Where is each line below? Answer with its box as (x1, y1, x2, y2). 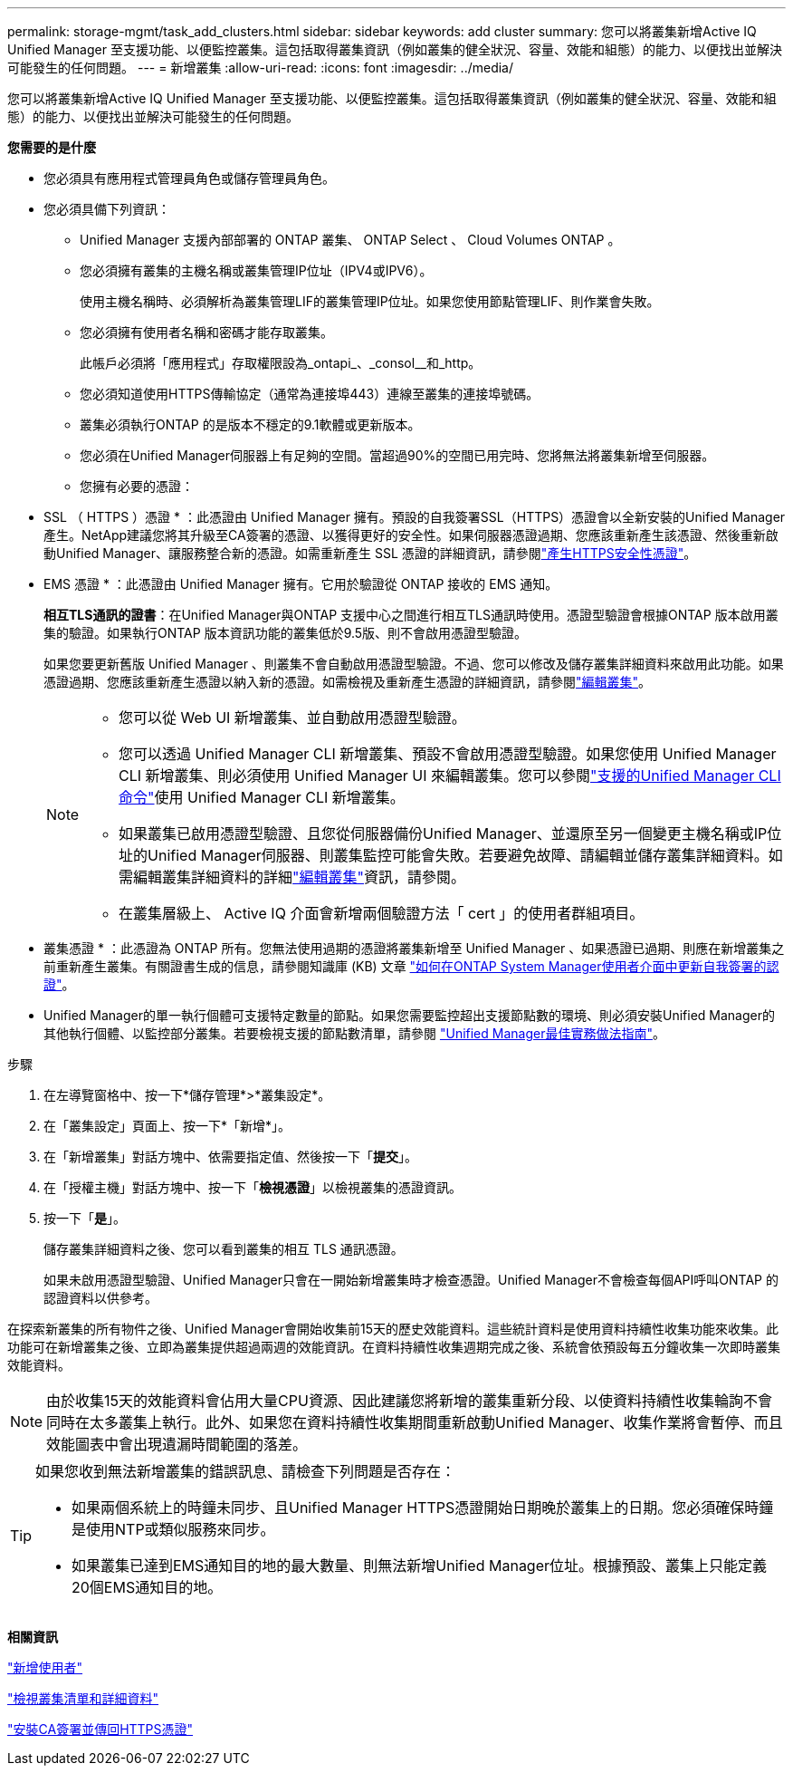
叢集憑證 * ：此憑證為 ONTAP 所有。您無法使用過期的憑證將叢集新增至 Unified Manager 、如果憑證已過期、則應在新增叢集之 (43, 940, 785, 956)
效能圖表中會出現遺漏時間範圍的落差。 (46, 1435, 308, 1453)
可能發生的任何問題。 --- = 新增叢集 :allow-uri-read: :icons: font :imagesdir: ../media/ (7, 60, 514, 75)
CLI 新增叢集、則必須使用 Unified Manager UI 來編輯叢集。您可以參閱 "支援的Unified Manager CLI (119, 766, 781, 785)
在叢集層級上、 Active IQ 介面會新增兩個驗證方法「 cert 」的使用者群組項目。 (119, 904, 645, 922)
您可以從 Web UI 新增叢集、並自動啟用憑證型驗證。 (119, 708, 466, 727)
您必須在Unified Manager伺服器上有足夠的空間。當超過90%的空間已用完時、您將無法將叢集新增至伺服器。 (80, 448, 715, 463)
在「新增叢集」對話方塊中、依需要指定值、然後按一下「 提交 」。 (43, 1149, 417, 1164)
